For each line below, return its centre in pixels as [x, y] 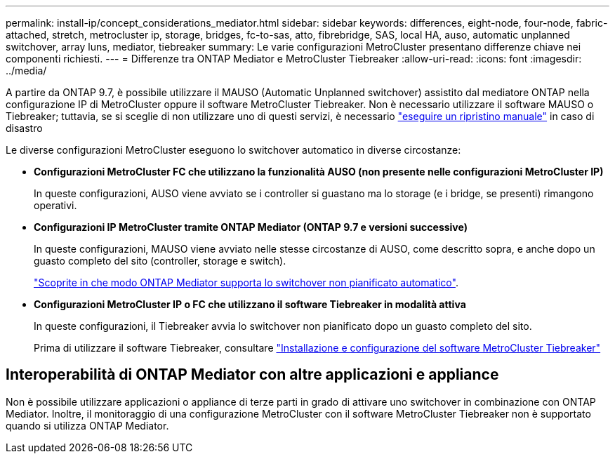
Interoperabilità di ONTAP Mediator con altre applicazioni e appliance [252, 375]
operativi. [55, 205]
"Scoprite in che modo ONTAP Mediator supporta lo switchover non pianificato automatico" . [246, 282]
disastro [24, 128]
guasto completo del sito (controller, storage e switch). [160, 261]
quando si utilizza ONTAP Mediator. [87, 425]
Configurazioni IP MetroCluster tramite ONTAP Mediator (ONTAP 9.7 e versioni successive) [251, 227]
